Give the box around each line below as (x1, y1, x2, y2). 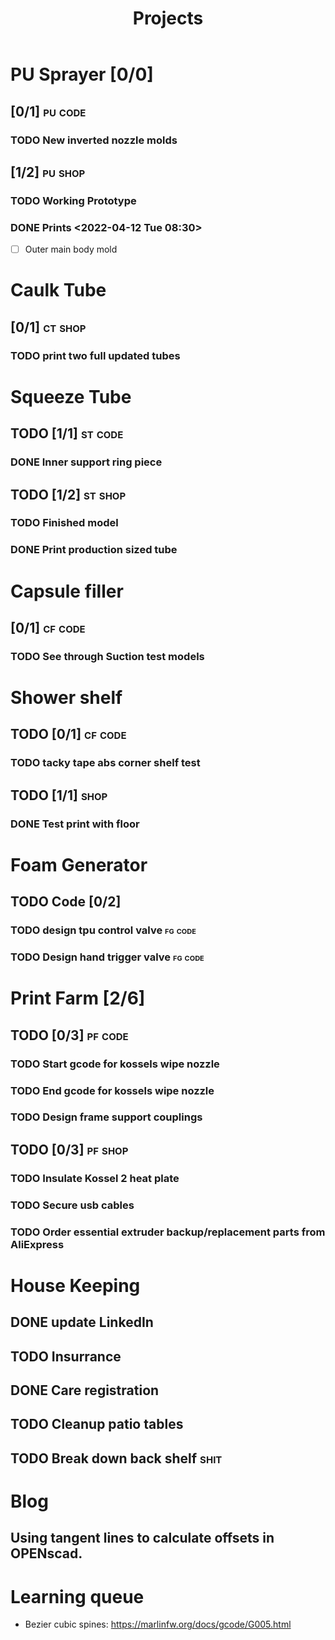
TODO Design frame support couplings (10, 1110, 203, 1124)
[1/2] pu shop (10, 163, 86, 181)
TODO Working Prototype (10, 193, 137, 207)
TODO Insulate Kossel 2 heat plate (10, 1171, 180, 1185)
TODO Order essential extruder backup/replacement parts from (10, 1225, 326, 1239)
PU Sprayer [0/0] (10, 63, 154, 86)
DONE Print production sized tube (10, 543, 178, 557)
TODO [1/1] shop (10, 787, 108, 804)
